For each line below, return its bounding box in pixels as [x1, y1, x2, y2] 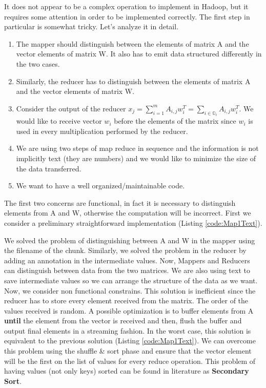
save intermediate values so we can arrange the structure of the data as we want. [4, 275, 258, 285]
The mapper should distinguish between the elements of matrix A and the [16, 38, 249, 49]
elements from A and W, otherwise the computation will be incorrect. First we [4, 207, 251, 218]
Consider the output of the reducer [16, 103, 126, 113]
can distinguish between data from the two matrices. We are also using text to [4, 265, 250, 276]
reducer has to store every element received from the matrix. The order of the [4, 295, 249, 306]
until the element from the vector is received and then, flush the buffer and [4, 315, 242, 326]
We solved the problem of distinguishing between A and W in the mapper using [4, 235, 255, 245]
